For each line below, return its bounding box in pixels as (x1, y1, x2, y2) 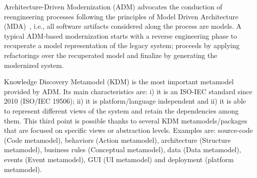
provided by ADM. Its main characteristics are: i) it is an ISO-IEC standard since (4, 86, 253, 96)
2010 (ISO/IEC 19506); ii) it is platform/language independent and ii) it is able (4, 96, 246, 106)
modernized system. (4, 59, 64, 70)
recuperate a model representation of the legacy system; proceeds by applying (4, 40, 240, 51)
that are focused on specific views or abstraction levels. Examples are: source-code (4, 125, 253, 135)
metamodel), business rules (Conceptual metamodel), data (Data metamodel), (4, 144, 241, 155)
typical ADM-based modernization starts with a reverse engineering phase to (4, 30, 237, 41)
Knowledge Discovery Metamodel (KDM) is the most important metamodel (4, 76, 234, 87)
